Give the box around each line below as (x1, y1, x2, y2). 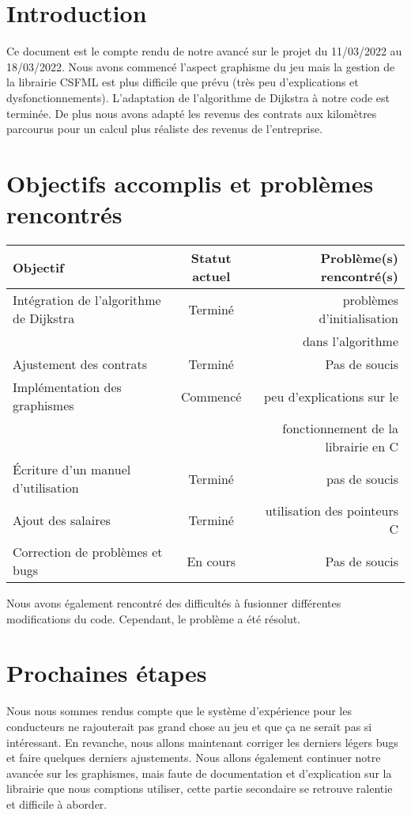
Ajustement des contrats (13, 355, 148, 373)
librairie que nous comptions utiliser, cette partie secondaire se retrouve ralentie (6, 780, 393, 797)
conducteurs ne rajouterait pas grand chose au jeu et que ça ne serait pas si (6, 718, 372, 734)
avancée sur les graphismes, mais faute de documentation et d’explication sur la (6, 764, 392, 781)
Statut (190, 249, 232, 267)
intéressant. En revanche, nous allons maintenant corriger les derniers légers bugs (6, 733, 398, 750)
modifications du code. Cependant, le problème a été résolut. (6, 610, 301, 626)
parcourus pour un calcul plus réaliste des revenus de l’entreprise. (6, 120, 323, 137)
